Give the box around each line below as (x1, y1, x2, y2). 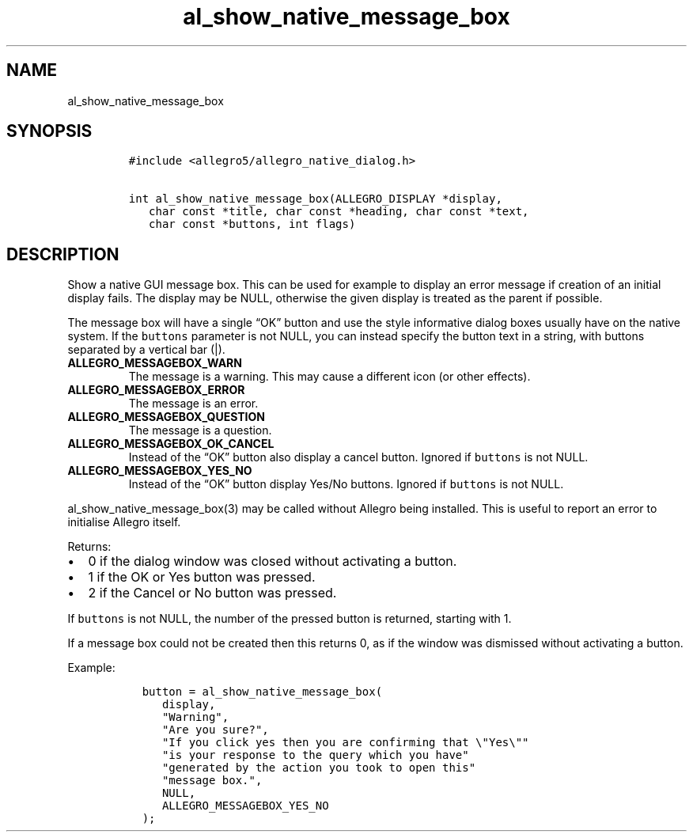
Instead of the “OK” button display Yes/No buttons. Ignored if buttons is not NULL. (128, 477, 564, 491)
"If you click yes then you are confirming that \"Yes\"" (161, 736, 529, 749)
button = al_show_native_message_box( (142, 685, 383, 699)
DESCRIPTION (6, 244, 119, 264)
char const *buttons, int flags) (149, 218, 356, 231)
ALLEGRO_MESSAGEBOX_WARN (67, 356, 242, 370)
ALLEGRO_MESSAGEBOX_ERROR (67, 383, 245, 397)
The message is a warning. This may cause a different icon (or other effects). (128, 370, 531, 384)
